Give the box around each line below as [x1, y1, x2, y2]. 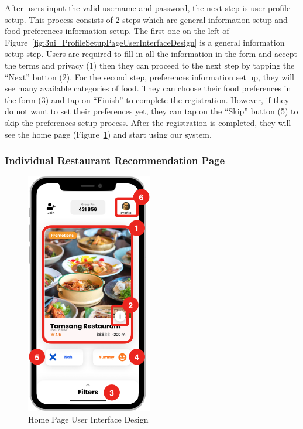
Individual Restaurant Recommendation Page [5, 153, 225, 168]
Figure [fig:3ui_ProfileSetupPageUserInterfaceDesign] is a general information [5, 36, 285, 48]
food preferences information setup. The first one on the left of [5, 25, 229, 37]
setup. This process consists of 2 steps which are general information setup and [5, 13, 288, 25]
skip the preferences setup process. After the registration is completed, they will [5, 116, 291, 128]
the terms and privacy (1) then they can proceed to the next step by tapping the [5, 59, 295, 71]
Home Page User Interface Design [28, 413, 149, 425]
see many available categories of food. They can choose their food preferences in [5, 82, 291, 94]
